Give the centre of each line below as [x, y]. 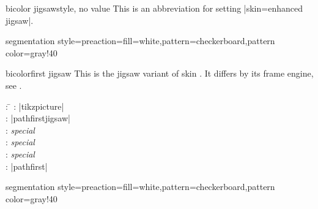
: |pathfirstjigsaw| [38, 118]
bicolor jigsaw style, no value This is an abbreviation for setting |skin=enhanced [154, 8]
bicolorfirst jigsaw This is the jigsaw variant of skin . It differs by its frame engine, [160, 73]
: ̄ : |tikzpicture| [35, 106]
